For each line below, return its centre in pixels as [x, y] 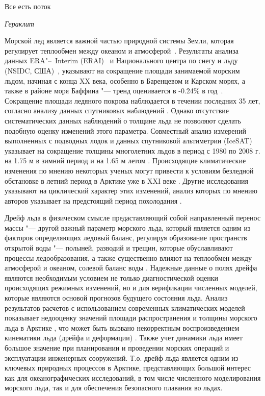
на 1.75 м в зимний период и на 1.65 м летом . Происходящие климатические [125, 160]
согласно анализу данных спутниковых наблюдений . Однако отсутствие [117, 110]
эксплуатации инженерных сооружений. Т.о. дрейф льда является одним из [122, 357]
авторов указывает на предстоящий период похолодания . [93, 200]
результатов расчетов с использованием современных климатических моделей [125, 307]
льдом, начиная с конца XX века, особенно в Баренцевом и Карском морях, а [125, 80]
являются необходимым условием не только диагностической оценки [112, 277]
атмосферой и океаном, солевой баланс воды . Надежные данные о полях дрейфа [131, 268]
